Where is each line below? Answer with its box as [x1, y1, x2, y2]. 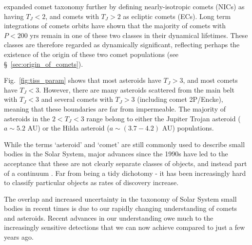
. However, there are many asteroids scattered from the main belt [39, 84, 234, 94]
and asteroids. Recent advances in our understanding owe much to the [4, 212, 213, 223]
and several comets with [41, 94, 113, 104]
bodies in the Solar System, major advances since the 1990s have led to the [4, 149, 228, 159]
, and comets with [45, 11, 99, 21]
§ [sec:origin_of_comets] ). [4, 58, 83, 69]
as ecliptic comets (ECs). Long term [123, 11, 231, 21]
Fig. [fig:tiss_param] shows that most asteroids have [4, 75, 161, 85]
